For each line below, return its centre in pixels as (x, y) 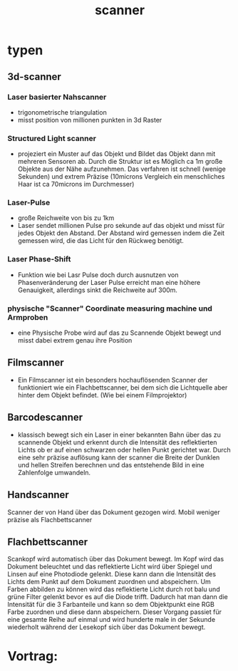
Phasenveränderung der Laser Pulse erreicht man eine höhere (109, 282)
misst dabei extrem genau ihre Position (75, 340)
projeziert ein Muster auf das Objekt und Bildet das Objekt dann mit (117, 154)
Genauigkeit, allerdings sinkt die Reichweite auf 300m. (98, 290)
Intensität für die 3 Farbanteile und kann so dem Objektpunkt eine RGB (111, 605)
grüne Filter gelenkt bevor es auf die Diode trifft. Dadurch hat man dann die (118, 597)
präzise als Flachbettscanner (50, 519)
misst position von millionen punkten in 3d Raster (90, 120)
